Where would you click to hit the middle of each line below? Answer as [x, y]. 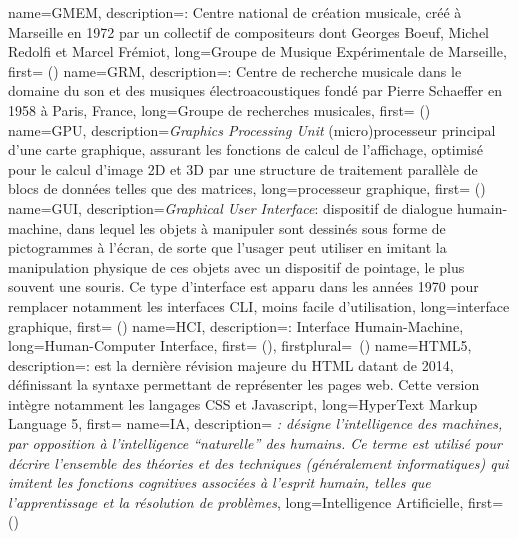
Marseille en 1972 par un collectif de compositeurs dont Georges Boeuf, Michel [249, 31]
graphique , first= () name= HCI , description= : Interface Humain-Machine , [236, 325]
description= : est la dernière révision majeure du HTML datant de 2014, [231, 364]
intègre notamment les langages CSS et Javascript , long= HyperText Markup [243, 403]
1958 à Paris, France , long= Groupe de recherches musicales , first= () [219, 109]
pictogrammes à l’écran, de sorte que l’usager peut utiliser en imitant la [227, 247]
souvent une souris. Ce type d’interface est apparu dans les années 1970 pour [243, 286]
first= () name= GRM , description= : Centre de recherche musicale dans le [235, 70]
